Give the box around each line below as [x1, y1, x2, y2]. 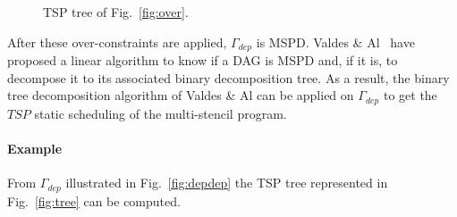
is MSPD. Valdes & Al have [256, 32, 415, 51]
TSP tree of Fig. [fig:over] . [43, 3, 189, 21]
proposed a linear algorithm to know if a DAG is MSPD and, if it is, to [7, 51, 398, 70]
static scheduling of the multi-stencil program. [34, 104, 287, 122]
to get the [383, 86, 437, 104]
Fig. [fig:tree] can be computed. [7, 191, 181, 210]
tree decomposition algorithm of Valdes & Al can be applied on [7, 86, 354, 104]
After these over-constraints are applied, [7, 32, 227, 51]
